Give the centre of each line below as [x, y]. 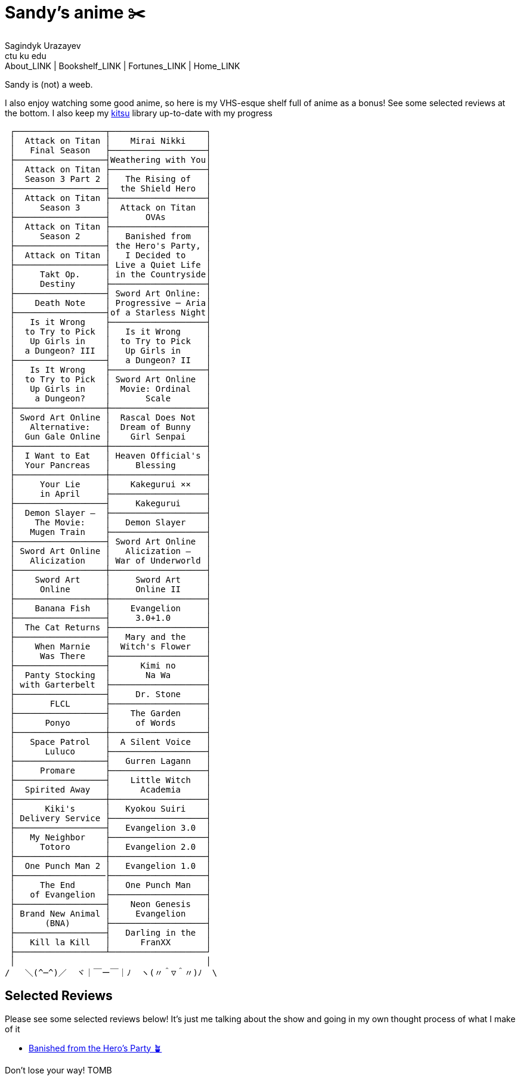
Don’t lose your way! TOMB [58, 1070]
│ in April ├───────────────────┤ [110, 493]
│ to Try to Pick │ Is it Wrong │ [110, 331]
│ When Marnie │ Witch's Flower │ [110, 646]
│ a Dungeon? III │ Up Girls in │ [110, 350]
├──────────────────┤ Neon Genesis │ [110, 904]
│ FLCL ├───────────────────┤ [110, 703]
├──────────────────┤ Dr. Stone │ [110, 694]
